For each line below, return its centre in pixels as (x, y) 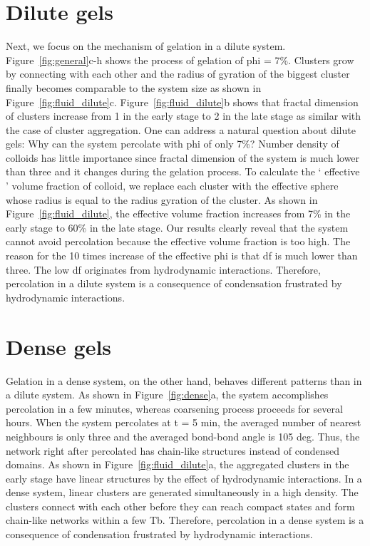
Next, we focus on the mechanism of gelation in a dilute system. (146, 46)
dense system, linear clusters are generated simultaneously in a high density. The (182, 492)
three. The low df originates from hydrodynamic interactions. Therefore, (163, 269)
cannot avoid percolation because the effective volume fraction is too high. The (178, 241)
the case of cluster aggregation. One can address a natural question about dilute (181, 129)
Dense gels (59, 346)
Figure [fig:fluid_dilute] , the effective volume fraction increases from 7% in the (178, 213)
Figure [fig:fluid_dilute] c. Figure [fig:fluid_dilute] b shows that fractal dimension (182, 102)
